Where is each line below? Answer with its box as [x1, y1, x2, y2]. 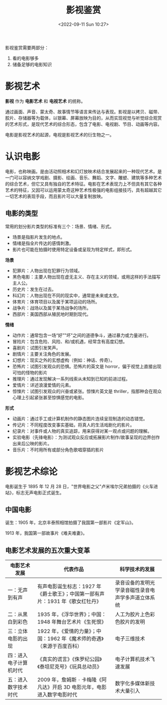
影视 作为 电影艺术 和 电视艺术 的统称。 [5, 98, 85, 104]
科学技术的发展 [119, 566, 155, 573]
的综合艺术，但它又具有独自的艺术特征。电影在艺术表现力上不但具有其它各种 [5, 181, 162, 187]
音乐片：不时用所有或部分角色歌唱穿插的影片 [12, 446, 104, 453]
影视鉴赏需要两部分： [5, 44, 49, 50]
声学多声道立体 [115, 594, 150, 601]
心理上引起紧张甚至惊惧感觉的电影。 [12, 394, 87, 401]
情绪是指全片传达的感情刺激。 [12, 240, 74, 246]
